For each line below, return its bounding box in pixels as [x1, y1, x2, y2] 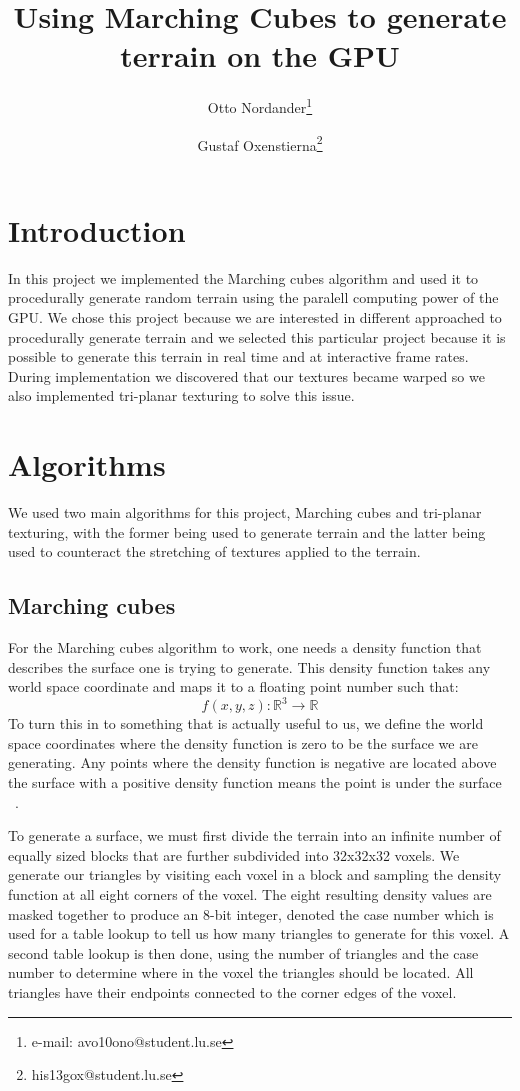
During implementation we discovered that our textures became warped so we [8, 365, 485, 386]
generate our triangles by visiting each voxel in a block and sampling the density [8, 864, 502, 885]
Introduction [8, 209, 186, 250]
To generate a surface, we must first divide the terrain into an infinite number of [8, 825, 501, 846]
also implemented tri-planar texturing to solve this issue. [8, 385, 355, 406]
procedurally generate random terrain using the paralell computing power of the [8, 287, 499, 308]
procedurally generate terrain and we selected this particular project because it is [8, 326, 506, 347]
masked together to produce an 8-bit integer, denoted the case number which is [8, 903, 494, 924]
